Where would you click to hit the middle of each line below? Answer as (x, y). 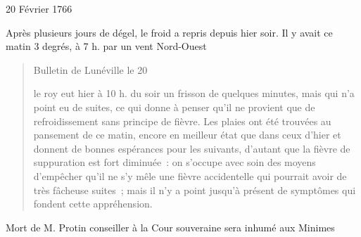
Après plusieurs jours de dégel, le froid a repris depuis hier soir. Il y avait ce (169, 32)
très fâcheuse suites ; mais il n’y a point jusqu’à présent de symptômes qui (195, 190)
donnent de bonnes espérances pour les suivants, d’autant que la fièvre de (192, 148)
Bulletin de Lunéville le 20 (90, 69)
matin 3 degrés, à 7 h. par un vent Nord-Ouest (106, 46)
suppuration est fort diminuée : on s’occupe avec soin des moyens (175, 162)
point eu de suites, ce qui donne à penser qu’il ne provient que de (174, 107)
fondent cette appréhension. (93, 204)
